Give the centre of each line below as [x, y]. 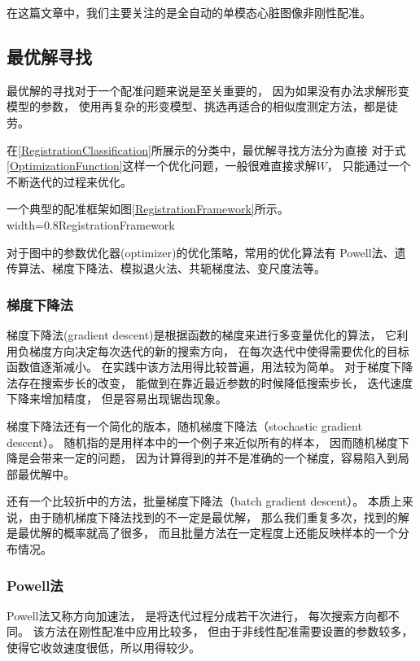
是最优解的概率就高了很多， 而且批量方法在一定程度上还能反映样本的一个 [202, 533]
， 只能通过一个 [369, 166]
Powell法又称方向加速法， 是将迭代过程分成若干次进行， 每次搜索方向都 [197, 615]
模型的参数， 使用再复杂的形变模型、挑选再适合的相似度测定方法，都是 [197, 106]
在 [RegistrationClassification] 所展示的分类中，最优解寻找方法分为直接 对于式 [206, 149]
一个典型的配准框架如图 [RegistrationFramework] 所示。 [148, 209]
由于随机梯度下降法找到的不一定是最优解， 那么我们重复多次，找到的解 [219, 517]
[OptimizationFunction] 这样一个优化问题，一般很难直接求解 [162, 166]
